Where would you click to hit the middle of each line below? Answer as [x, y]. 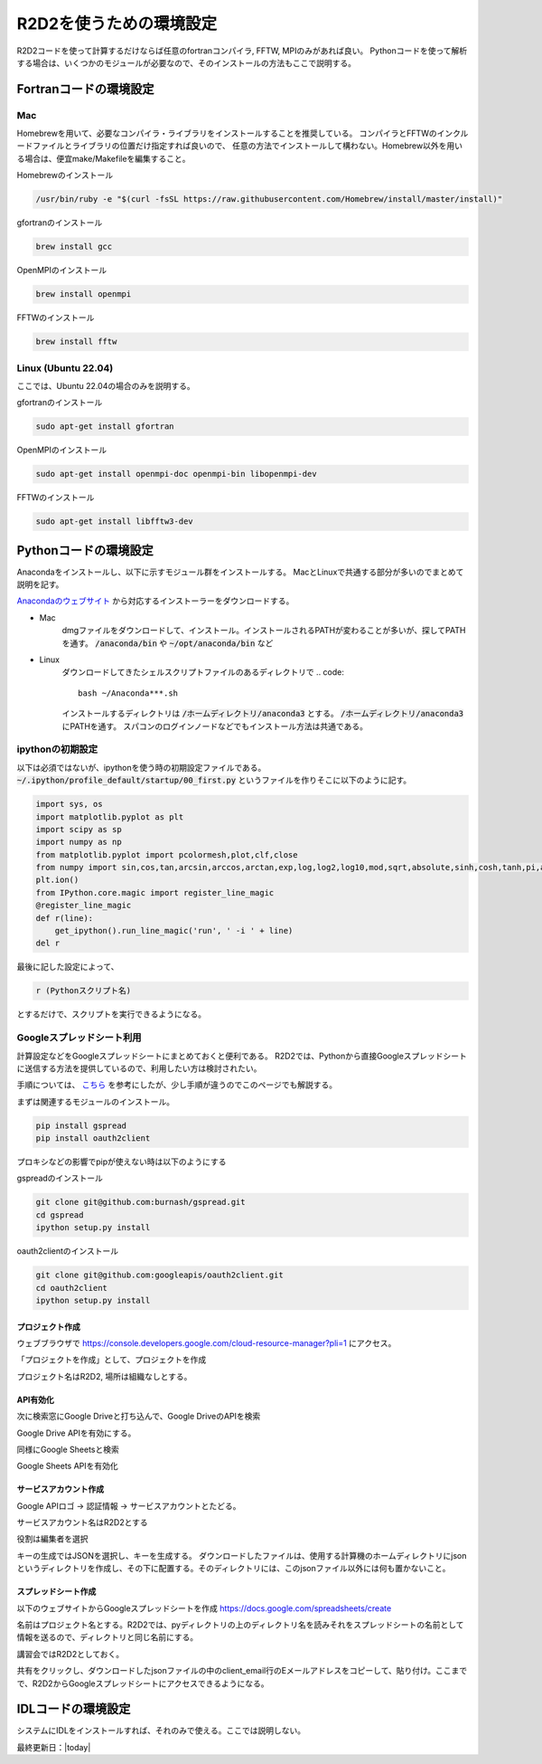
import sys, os [69, 804]
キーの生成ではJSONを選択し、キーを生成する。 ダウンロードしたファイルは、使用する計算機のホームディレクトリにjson [242, 1555]
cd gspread [60, 1215]
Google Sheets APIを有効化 [68, 1466]
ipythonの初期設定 [57, 749]
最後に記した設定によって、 [68, 967]
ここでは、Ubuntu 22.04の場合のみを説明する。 [106, 385]
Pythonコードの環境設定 [85, 550]
